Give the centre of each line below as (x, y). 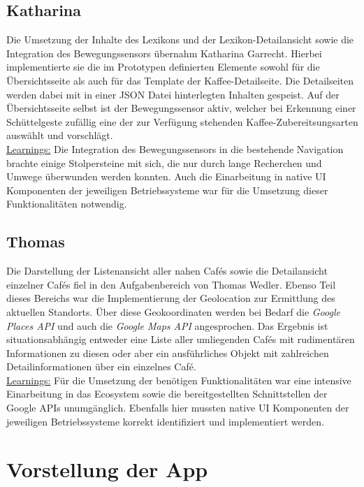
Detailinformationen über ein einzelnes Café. (101, 366)
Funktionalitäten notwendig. (67, 204)
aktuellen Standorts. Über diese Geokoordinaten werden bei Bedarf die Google (173, 311)
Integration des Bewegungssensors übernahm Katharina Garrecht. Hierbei (164, 53)
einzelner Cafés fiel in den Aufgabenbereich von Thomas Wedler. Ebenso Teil (171, 284)
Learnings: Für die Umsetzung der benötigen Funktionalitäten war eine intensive (179, 380)
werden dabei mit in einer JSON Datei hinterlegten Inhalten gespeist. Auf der (173, 94)
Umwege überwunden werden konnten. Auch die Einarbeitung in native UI (166, 176)
